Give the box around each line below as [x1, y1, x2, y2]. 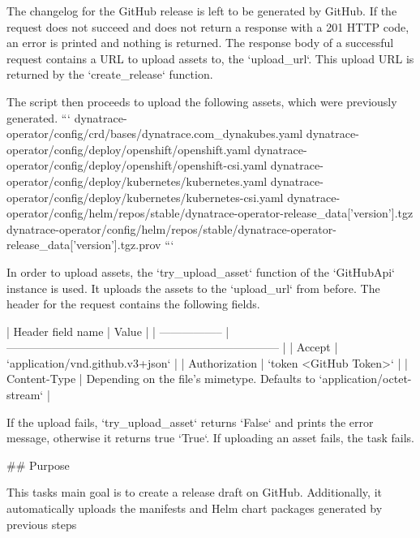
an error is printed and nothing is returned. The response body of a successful [6, 34, 394, 51]
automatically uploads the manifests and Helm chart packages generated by [6, 500, 383, 517]
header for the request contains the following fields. [6, 295, 260, 312]
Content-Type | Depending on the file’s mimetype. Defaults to [6, 370, 315, 387]
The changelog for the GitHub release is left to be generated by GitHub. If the [6, 2, 397, 19]
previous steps [6, 515, 77, 532]
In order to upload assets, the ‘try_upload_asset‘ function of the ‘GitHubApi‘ [6, 263, 395, 280]
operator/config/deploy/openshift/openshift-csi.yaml [6, 157, 268, 174]
